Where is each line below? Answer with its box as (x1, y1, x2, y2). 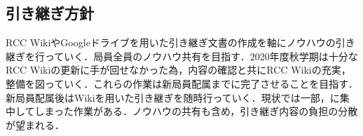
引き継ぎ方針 (6, 2, 94, 24)
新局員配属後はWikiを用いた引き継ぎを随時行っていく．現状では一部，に (6, 90, 340, 104)
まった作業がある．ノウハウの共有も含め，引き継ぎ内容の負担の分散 (44, 104, 358, 118)
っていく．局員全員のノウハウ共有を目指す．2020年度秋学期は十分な (44, 48, 358, 63)
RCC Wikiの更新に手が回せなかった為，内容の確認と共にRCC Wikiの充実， (6, 62, 351, 77)
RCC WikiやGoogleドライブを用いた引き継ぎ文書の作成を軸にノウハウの (6, 35, 336, 50)
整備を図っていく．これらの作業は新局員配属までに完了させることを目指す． (6, 76, 358, 90)
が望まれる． (6, 117, 64, 132)
